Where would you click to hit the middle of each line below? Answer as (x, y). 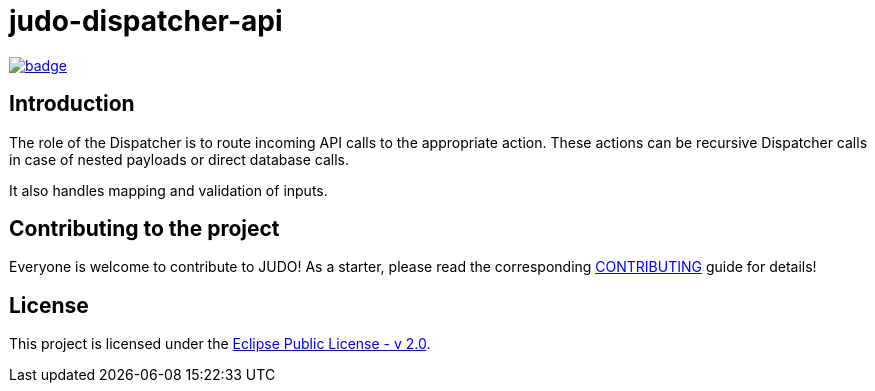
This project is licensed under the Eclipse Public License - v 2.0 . (220, 344)
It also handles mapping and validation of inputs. (168, 190)
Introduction (72, 104)
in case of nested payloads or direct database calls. (179, 159)
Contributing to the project (144, 229)
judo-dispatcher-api (146, 21)
